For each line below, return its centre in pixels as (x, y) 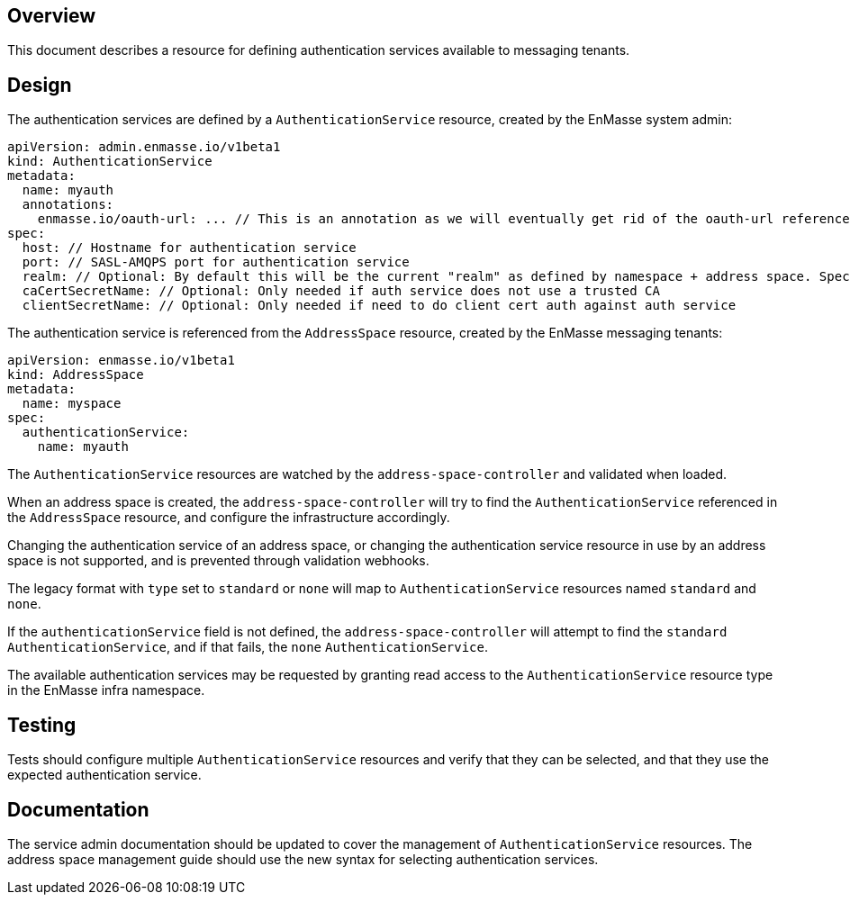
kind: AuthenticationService (110, 162)
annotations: (68, 205)
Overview (52, 16)
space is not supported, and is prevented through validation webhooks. (218, 561)
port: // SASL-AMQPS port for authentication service (216, 262)
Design (40, 85)
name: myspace (72, 404)
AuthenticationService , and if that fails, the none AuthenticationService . (248, 647)
